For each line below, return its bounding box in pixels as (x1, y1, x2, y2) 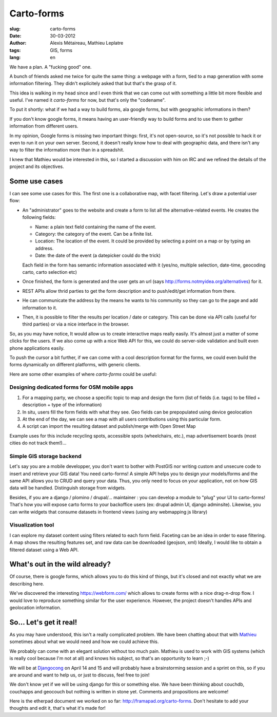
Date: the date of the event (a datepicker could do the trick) (35, 252, 161, 259)
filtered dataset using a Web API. (9, 546, 79, 553)
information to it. (22, 305, 57, 311)
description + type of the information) (22, 402, 102, 408)
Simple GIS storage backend (9, 452, 82, 460)
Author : (9, 40, 27, 46)
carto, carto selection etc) (22, 269, 77, 275)
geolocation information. (9, 605, 62, 611)
